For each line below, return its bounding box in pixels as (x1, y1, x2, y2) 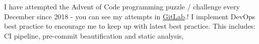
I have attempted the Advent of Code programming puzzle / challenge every (4, 1, 240, 11)
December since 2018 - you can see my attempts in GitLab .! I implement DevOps (4, 11, 255, 21)
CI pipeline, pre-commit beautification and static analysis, (4, 30, 184, 41)
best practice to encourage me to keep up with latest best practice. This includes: (4, 21, 255, 31)
